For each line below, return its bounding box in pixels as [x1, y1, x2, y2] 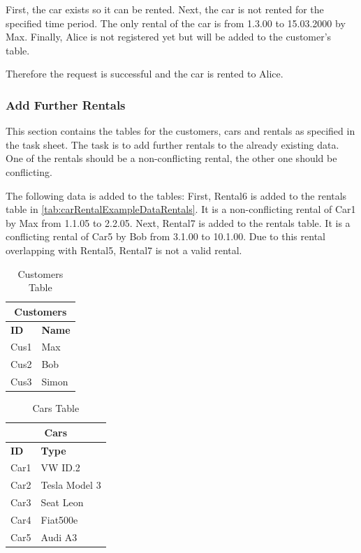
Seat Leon [40, 495, 84, 510]
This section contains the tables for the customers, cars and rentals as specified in [6, 124, 355, 138]
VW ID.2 [40, 460, 80, 475]
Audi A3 [40, 529, 78, 544]
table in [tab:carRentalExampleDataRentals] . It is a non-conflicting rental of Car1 [6, 202, 356, 216]
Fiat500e [40, 513, 78, 526]
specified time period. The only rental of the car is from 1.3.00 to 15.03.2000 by [6, 15, 346, 30]
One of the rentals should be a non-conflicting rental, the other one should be [6, 151, 337, 165]
